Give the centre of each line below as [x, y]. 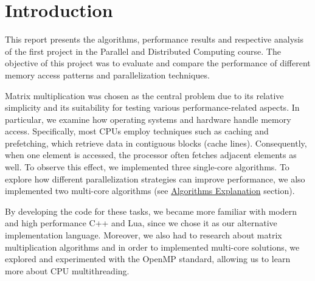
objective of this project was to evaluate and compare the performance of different [158, 63]
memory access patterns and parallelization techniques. [107, 75]
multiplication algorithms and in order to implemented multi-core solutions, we [152, 247]
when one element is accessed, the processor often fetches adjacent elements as [151, 155]
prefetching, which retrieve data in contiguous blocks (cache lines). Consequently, [156, 143]
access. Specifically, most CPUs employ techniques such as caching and [137, 131]
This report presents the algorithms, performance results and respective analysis [154, 39]
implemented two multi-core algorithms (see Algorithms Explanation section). [150, 191]
